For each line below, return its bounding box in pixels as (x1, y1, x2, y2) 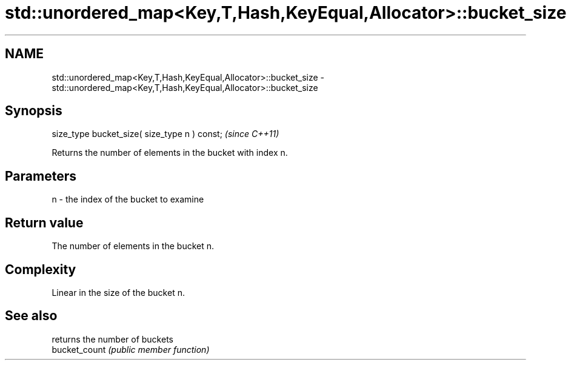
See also (5, 308, 58, 324)
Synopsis (5, 103, 62, 119)
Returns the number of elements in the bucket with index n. (52, 147, 288, 158)
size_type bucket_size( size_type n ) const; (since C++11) (52, 129, 279, 139)
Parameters (5, 168, 76, 184)
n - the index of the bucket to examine (52, 194, 204, 205)
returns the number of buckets (52, 333, 173, 344)
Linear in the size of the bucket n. (52, 287, 185, 298)
